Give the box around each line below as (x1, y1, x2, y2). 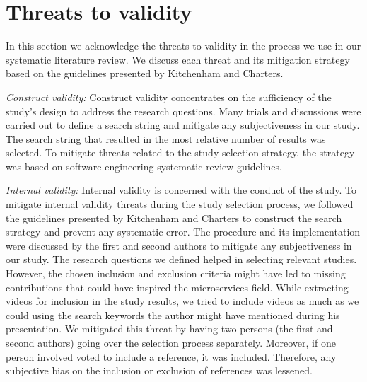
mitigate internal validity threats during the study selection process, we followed (6, 197, 354, 212)
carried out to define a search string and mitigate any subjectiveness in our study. (6, 117, 360, 132)
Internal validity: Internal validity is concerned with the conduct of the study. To (6, 183, 356, 197)
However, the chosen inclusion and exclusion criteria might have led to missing (6, 266, 346, 281)
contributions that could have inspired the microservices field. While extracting (6, 279, 349, 294)
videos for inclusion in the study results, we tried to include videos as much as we (6, 294, 359, 308)
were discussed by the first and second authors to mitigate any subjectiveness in (6, 238, 352, 253)
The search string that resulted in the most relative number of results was (6, 131, 326, 146)
